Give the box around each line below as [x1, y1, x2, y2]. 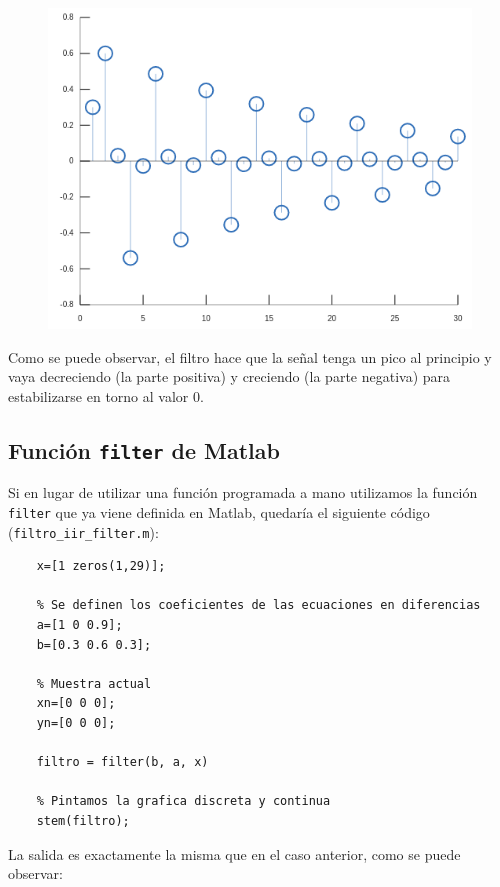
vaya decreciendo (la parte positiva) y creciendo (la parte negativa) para [8, 366, 451, 387]
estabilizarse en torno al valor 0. [8, 385, 204, 406]
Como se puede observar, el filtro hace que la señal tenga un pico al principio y [8, 346, 492, 367]
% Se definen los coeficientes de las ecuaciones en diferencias [36, 598, 481, 613]
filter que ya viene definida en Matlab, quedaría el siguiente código [8, 501, 430, 522]
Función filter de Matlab [8, 434, 280, 465]
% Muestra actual [36, 676, 152, 691]
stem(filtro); [36, 813, 130, 828]
